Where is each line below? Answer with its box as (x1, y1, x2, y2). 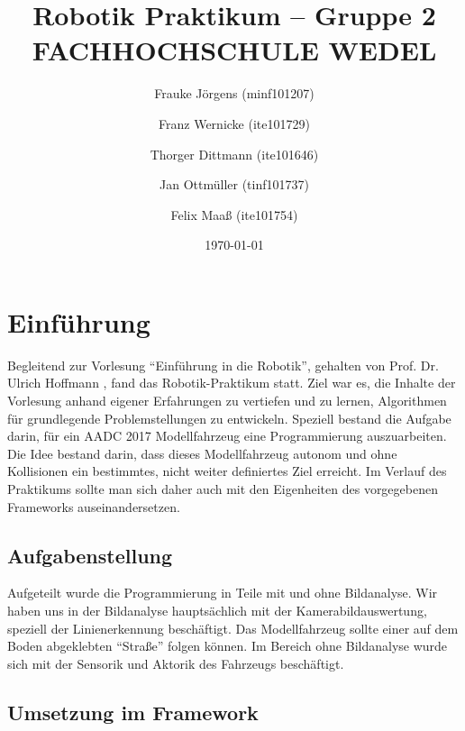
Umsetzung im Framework (7, 698, 259, 726)
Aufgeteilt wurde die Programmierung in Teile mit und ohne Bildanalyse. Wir (7, 583, 438, 602)
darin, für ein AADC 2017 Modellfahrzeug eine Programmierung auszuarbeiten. (7, 426, 447, 445)
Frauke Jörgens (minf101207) (154, 84, 315, 103)
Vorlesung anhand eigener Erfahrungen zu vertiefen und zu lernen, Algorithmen (7, 391, 447, 409)
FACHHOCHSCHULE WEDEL (32, 32, 437, 69)
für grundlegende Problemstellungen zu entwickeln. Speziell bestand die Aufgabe (7, 408, 451, 427)
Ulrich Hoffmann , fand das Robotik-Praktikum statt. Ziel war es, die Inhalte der (7, 373, 456, 392)
